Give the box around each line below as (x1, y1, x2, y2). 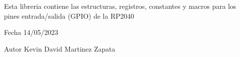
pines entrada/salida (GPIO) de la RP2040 (4, 10, 135, 21)
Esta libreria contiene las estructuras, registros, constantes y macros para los (4, 1, 237, 11)
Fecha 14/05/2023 (4, 27, 58, 37)
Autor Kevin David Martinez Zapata (4, 43, 115, 54)
